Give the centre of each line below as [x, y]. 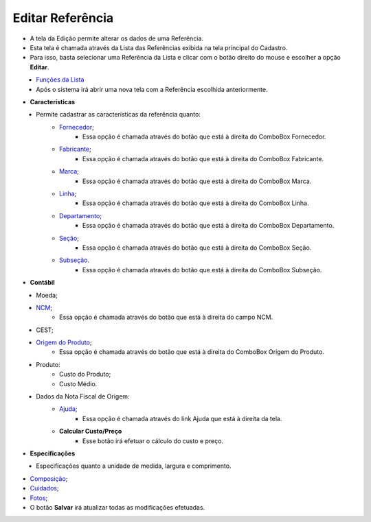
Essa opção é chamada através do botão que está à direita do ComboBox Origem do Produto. [192, 352]
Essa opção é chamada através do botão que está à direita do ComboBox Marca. [197, 181]
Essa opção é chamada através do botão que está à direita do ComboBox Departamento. [209, 226]
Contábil [42, 283]
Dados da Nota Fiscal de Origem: [83, 396]
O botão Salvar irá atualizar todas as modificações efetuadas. [117, 507]
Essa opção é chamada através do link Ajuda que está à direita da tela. [182, 418]
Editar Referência [63, 18]
